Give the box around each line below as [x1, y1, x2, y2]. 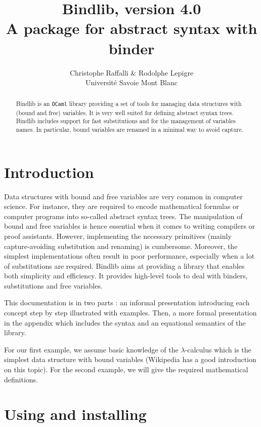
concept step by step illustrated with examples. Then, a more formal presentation [4, 307, 257, 318]
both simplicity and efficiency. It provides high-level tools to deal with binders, [4, 270, 248, 281]
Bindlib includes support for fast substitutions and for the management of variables [16, 117, 236, 125]
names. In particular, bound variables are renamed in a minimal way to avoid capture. [16, 125, 244, 133]
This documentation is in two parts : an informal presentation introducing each [4, 297, 250, 308]
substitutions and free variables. [4, 280, 103, 291]
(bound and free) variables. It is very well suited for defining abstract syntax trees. [16, 108, 234, 117]
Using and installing [4, 404, 147, 424]
